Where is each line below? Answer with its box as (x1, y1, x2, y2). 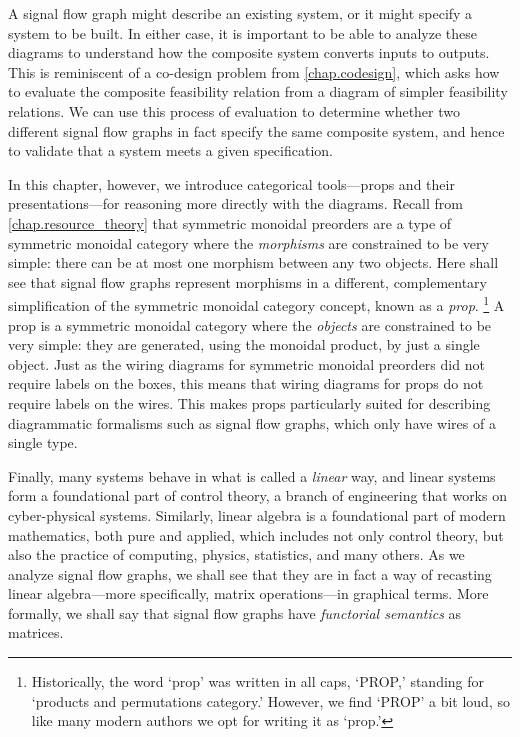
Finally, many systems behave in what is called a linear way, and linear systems (8, 465, 496, 486)
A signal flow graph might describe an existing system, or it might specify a (8, 3, 473, 23)
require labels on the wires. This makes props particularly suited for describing (8, 392, 491, 413)
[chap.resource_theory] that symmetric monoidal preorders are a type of (8, 212, 452, 233)
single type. (8, 432, 78, 453)
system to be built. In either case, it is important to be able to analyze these (8, 22, 478, 43)
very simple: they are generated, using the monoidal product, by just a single (8, 334, 480, 355)
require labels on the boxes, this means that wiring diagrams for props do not (8, 373, 484, 394)
